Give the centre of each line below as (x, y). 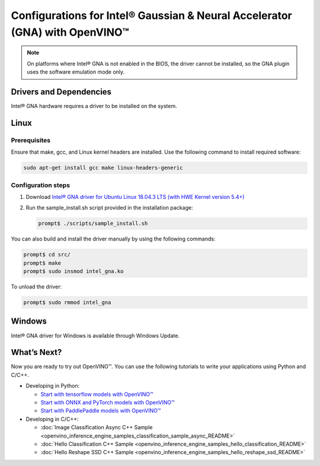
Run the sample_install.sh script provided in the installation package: (109, 208)
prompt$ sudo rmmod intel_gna (67, 302)
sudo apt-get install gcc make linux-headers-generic (103, 168)
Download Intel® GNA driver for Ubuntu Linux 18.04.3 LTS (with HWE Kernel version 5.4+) (135, 196)
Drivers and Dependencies (61, 92)
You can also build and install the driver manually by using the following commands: (113, 239)
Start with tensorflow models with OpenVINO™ (97, 394)
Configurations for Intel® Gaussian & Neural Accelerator (152, 15)
